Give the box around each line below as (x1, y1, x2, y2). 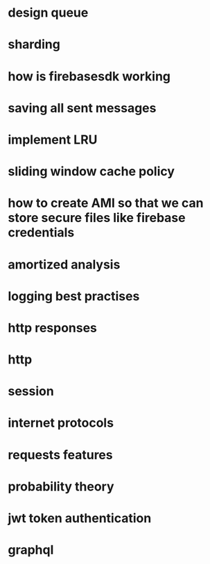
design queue (8, 5, 89, 21)
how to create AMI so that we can (8, 196, 204, 211)
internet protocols (8, 415, 114, 431)
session (8, 384, 54, 400)
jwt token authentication (8, 511, 152, 526)
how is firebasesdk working (8, 68, 171, 84)
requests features (8, 447, 113, 463)
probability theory (8, 479, 114, 494)
